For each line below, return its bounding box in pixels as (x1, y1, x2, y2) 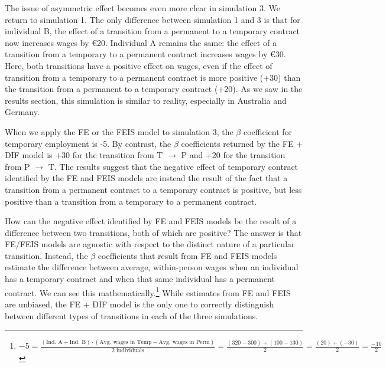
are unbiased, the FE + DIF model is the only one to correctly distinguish (5, 297, 274, 310)
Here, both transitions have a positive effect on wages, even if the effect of (5, 59, 273, 71)
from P (5, 160, 30, 172)
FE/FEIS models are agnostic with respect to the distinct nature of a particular (5, 238, 295, 250)
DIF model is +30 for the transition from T (5, 149, 163, 161)
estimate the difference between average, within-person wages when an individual (5, 261, 299, 273)
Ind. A (46, 339, 63, 346)
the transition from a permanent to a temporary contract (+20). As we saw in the (5, 83, 303, 95)
